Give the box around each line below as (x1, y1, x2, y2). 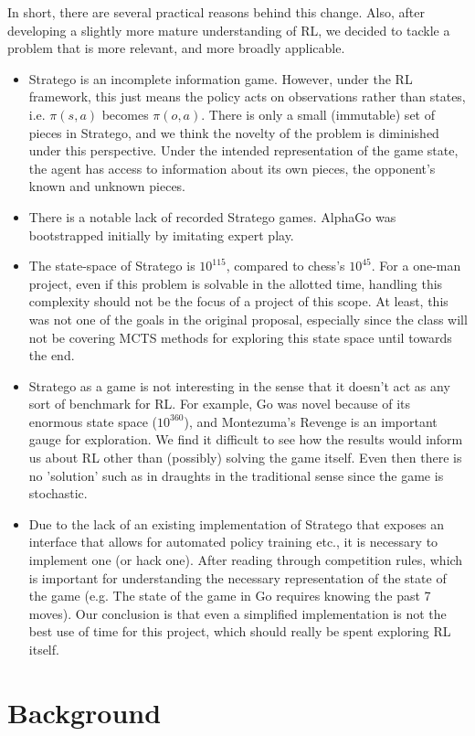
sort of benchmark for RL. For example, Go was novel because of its (28, 394, 411, 413)
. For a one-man (371, 256, 461, 275)
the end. (28, 346, 75, 365)
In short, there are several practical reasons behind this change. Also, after (7, 3, 425, 21)
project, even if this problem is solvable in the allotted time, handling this (28, 273, 443, 293)
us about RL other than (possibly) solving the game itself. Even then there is (28, 448, 462, 467)
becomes (101, 104, 149, 123)
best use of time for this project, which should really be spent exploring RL (28, 622, 451, 641)
